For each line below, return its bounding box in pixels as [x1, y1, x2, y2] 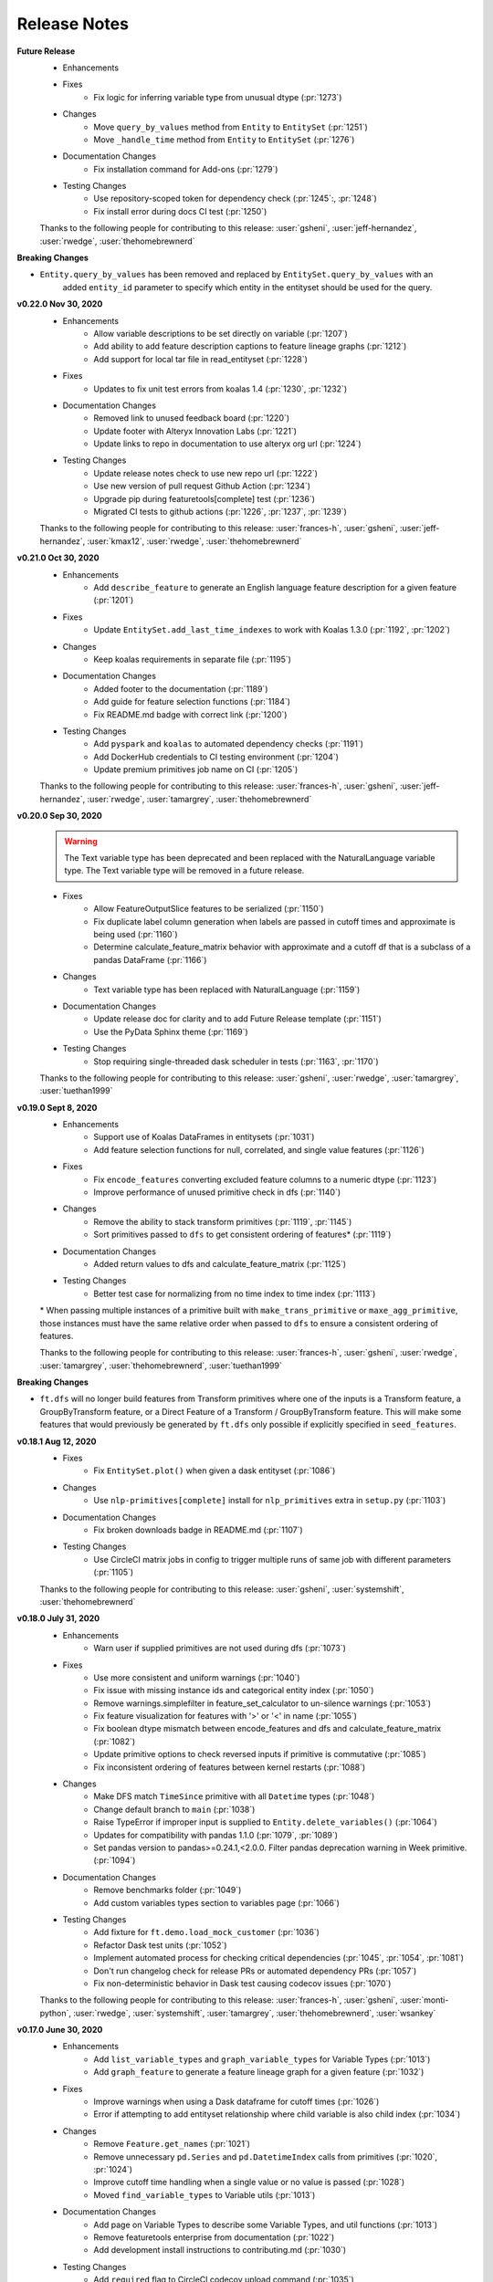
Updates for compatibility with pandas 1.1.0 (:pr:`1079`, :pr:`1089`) [93, 1829, 338, 1840]
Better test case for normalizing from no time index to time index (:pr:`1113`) [93, 1288, 376, 1299]
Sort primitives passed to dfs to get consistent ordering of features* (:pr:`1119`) [93, 1229, 392, 1240]
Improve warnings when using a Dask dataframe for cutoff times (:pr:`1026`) [93, 2096, 380, 2108]
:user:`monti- [400, 1994, 449, 2005]
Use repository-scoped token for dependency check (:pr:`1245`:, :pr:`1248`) [93, 193, 378, 204]
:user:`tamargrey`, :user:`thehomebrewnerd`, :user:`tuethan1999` [39, 1360, 282, 1371]
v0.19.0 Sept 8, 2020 [16, 1102, 98, 1113]
